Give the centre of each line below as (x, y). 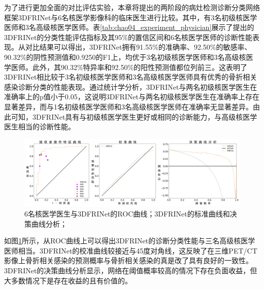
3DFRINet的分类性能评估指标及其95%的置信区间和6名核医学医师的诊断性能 (128, 37)
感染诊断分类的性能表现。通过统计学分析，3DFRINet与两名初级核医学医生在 (131, 86)
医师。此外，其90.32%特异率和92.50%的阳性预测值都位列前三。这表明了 (129, 67)
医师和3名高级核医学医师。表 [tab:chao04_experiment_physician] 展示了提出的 (129, 27)
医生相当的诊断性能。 (40, 127)
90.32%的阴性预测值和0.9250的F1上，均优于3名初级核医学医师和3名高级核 (125, 57)
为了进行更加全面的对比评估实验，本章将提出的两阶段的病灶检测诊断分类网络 (132, 7)
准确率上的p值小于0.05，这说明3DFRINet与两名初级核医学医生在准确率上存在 (132, 97)
